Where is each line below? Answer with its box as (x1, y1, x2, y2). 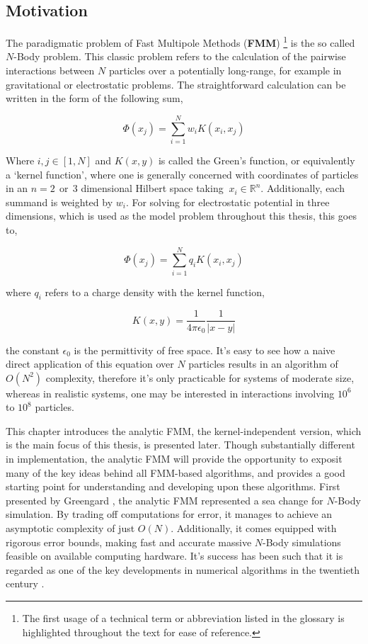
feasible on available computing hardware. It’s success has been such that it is (6, 548, 343, 563)
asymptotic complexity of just (6, 521, 135, 536)
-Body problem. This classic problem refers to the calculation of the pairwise (13, 49, 346, 64)
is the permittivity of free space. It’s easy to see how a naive (74, 342, 335, 357)
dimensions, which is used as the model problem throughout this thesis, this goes (6, 208, 357, 223)
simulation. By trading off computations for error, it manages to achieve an (6, 507, 333, 521)
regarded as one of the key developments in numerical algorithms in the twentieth (6, 562, 360, 577)
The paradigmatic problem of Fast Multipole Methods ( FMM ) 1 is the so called (6, 33, 355, 50)
